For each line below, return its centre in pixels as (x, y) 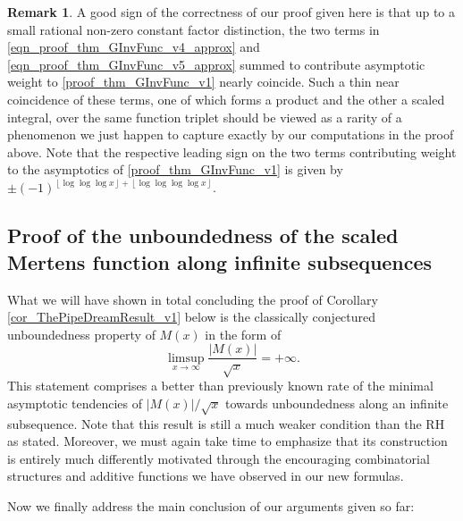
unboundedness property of (81, 334)
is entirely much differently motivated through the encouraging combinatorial (219, 458)
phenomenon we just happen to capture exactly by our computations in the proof (231, 134)
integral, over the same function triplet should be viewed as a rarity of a (205, 117)
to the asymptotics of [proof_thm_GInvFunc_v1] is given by (175, 169)
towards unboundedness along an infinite (337, 403)
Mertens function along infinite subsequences (220, 261)
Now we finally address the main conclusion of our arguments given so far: (211, 505)
